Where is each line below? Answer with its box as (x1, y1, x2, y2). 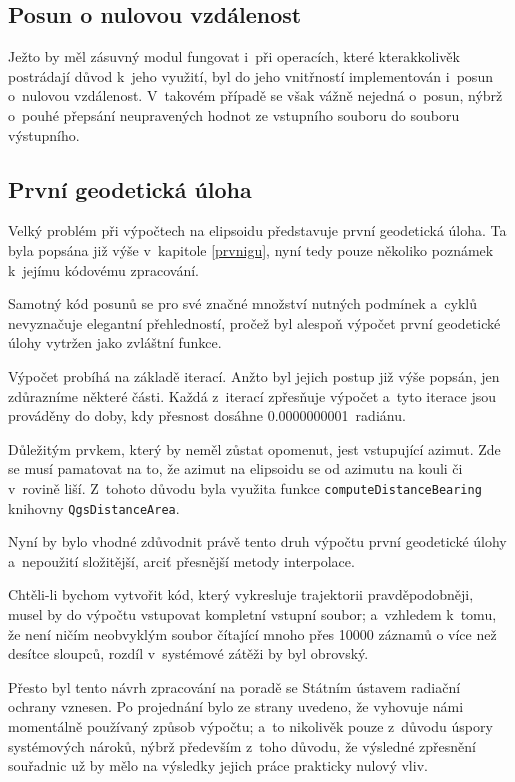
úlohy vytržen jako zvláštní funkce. (8, 332, 222, 353)
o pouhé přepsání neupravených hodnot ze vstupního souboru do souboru (8, 104, 460, 125)
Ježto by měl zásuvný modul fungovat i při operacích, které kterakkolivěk (8, 46, 460, 67)
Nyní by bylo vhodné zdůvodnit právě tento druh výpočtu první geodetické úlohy (8, 531, 507, 552)
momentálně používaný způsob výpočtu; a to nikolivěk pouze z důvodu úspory (8, 715, 493, 736)
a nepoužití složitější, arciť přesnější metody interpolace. (8, 550, 355, 571)
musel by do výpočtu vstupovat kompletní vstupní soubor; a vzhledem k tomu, (8, 604, 497, 624)
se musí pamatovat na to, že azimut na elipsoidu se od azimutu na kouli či (8, 458, 463, 479)
